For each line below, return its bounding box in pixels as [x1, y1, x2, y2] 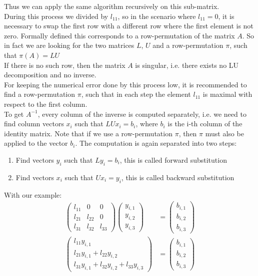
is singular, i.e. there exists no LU [135, 59, 239, 70]
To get [4, 108, 24, 119]
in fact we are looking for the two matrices [4, 40, 134, 50]
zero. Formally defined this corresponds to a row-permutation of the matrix [4, 30, 235, 40]
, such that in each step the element [81, 89, 191, 99]
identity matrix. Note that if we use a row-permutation [4, 128, 172, 138]
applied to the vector [4, 138, 68, 148]
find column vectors [4, 118, 64, 129]
